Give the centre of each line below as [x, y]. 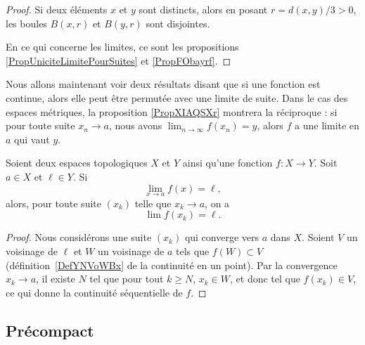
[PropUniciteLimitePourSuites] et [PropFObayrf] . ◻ [119, 60]
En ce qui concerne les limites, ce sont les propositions [122, 47]
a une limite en [327, 125]
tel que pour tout [127, 279]
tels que [193, 250]
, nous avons [136, 125]
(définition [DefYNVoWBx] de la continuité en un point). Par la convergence [172, 265]
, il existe [56, 279]
